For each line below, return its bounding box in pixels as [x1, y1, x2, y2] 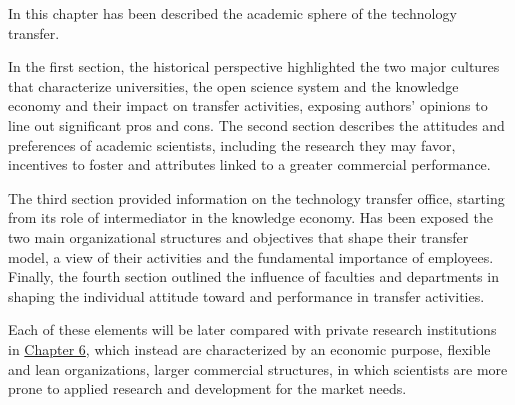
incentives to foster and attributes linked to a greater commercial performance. [8, 154, 491, 175]
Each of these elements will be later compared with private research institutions [8, 319, 497, 340]
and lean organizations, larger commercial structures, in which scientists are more [8, 358, 508, 379]
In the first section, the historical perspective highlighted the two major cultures [8, 56, 500, 77]
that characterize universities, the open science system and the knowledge [8, 75, 459, 96]
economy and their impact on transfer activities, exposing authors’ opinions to [8, 95, 488, 116]
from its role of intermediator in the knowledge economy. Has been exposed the [8, 207, 493, 228]
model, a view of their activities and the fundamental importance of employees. [8, 246, 494, 267]
